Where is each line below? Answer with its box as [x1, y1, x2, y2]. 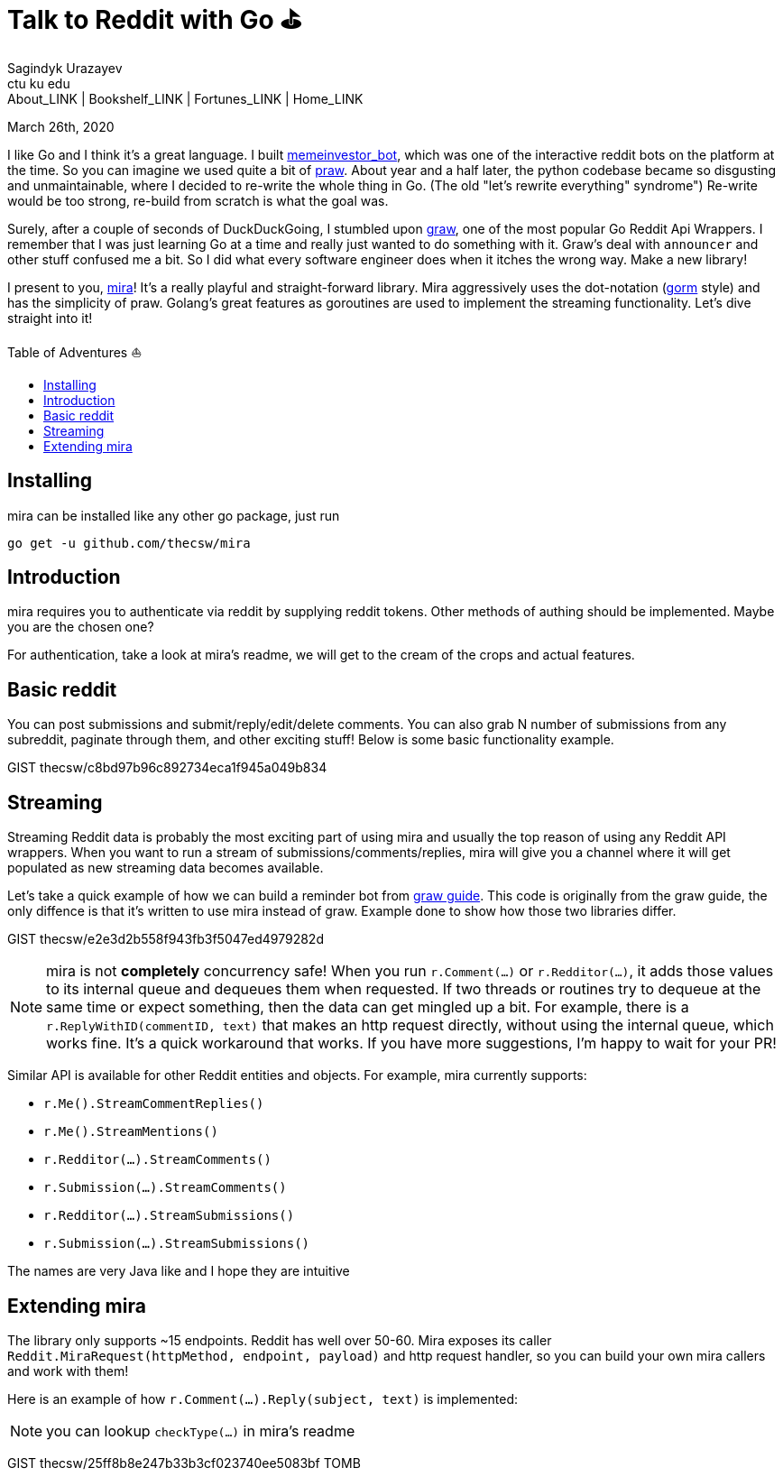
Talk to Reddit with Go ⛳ [7, 5, 302, 35]
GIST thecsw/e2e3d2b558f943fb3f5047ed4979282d [7, 931, 324, 947]
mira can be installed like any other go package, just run [7, 507, 340, 523]
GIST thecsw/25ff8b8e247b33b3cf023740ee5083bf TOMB [7, 1454, 361, 1471]
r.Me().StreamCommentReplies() [43, 1096, 264, 1112]
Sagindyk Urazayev [7, 60, 123, 76]
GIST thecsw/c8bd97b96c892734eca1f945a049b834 [7, 760, 327, 776]
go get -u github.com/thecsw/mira [7, 535, 251, 550]
